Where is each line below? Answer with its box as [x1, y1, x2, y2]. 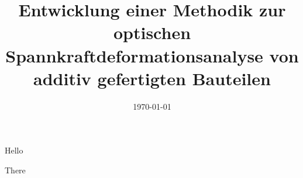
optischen [113, 20, 191, 44]
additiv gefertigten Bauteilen [33, 66, 271, 90]
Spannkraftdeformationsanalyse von [5, 43, 299, 67]
